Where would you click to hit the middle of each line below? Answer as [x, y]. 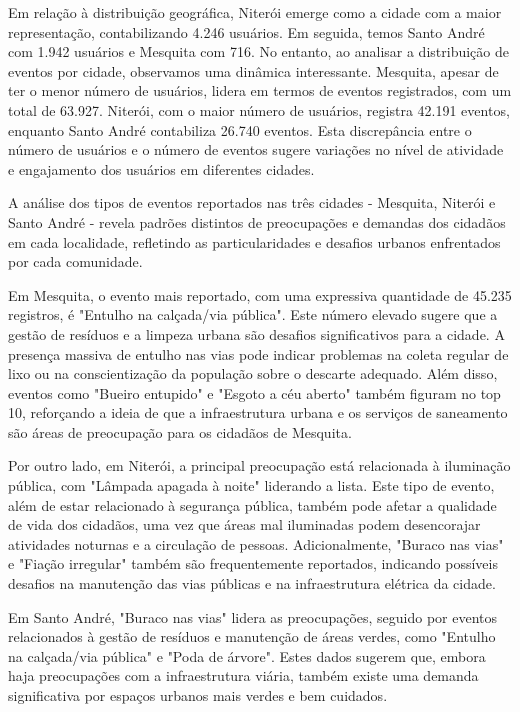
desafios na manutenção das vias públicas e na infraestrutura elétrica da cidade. [252, 583]
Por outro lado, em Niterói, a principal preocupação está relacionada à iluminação [259, 465]
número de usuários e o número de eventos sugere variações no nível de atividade [256, 149]
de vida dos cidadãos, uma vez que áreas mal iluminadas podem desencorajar [244, 524]
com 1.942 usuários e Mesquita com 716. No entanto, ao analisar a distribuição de [258, 51]
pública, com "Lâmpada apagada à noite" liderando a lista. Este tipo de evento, [251, 485]
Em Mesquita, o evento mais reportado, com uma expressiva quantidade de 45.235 [260, 294]
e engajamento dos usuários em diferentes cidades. [161, 168]
